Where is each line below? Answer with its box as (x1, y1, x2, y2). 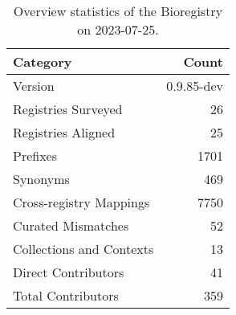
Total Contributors (13, 286, 119, 305)
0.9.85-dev (166, 76, 223, 95)
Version (13, 76, 55, 95)
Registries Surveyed (13, 100, 123, 118)
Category (13, 52, 72, 71)
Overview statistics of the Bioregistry (13, 2, 223, 20)
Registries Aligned (13, 123, 116, 141)
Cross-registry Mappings (13, 193, 150, 211)
